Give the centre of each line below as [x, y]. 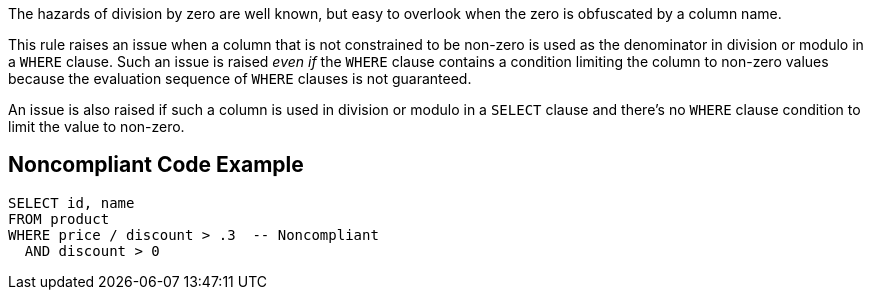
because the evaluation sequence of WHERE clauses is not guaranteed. [240, 78]
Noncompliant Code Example [156, 165]
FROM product [59, 218]
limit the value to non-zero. [96, 126]
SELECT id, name [71, 202]
